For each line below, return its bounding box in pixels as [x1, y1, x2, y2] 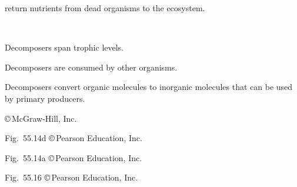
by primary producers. [5, 92, 85, 104]
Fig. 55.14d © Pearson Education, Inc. [5, 132, 142, 144]
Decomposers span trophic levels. [5, 41, 124, 54]
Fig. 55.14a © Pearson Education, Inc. [5, 151, 142, 163]
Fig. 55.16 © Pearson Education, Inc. [5, 171, 138, 183]
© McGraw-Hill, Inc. [5, 112, 77, 124]
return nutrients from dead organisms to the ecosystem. [5, 2, 205, 14]
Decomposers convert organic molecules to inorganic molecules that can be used [5, 81, 293, 93]
